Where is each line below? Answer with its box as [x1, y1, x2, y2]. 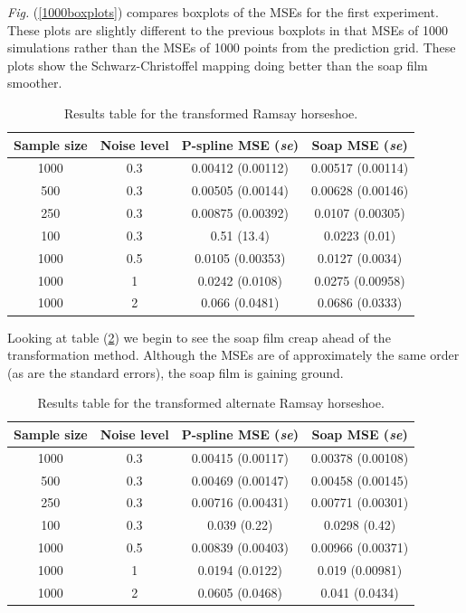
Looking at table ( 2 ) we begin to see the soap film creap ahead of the [7, 327, 391, 346]
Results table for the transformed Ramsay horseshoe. [64, 103, 358, 122]
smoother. [7, 73, 62, 92]
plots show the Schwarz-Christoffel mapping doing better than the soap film [7, 55, 428, 74]
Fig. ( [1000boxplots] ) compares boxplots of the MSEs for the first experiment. [7, 3, 439, 21]
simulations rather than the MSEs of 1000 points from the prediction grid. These [7, 38, 456, 57]
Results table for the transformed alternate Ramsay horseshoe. [37, 393, 385, 412]
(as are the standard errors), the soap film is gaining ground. [7, 363, 344, 382]
